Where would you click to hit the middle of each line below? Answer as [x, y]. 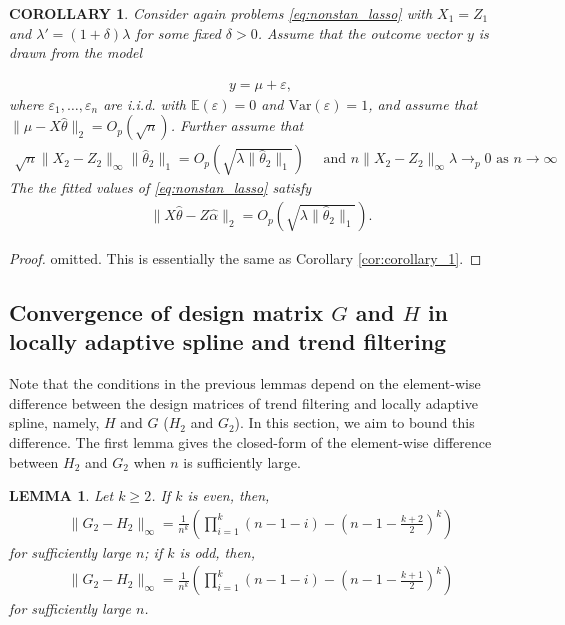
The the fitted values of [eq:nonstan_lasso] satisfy [160, 187]
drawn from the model [76, 52]
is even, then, [228, 495]
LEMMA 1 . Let [61, 495]
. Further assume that [237, 125]
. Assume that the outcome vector [359, 32]
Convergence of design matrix [166, 312]
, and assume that [423, 103]
